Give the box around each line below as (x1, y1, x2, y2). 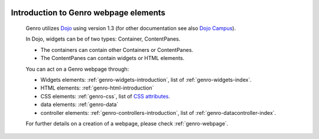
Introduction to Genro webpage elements (11, 8, 165, 18)
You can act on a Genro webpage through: (25, 65, 129, 72)
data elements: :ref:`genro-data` (40, 101, 119, 108)
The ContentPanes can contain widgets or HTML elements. (40, 55, 185, 62)
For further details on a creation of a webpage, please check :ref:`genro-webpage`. (25, 120, 229, 127)
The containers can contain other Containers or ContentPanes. (40, 46, 194, 53)
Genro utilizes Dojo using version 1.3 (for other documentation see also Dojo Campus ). (25, 25, 236, 32)
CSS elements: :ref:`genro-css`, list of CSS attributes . (40, 92, 171, 100)
